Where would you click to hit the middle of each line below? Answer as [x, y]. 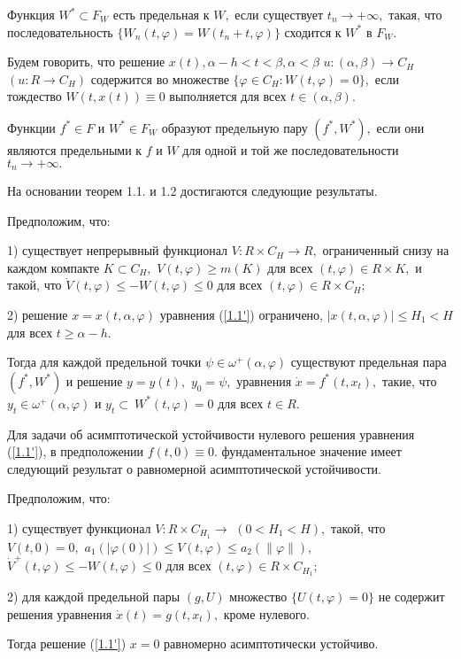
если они [400, 127]
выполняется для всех [228, 96]
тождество [35, 96]
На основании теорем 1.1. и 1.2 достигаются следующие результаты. [192, 191]
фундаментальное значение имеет [311, 451]
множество [258, 596]
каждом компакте [54, 267]
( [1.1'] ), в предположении [76, 451]
